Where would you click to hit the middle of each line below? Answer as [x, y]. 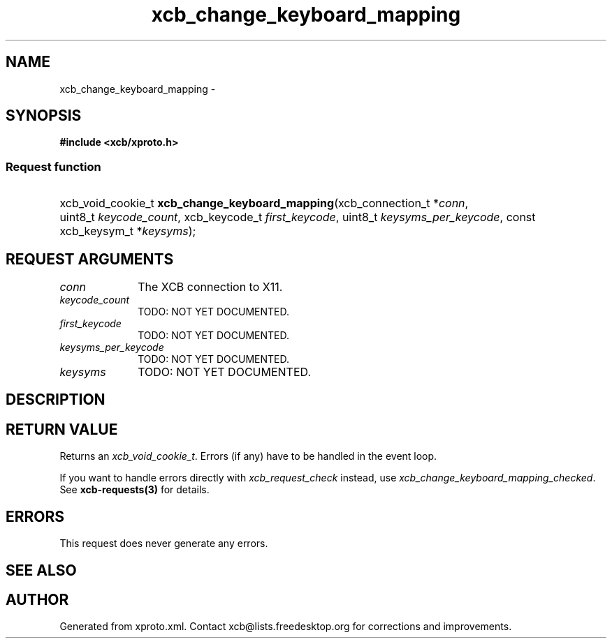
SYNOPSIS [44, 116]
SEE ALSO [41, 570]
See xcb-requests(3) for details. [134, 490]
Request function [53, 166]
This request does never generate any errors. [164, 544]
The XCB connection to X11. [210, 287]
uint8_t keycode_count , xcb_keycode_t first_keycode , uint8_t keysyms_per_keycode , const [298, 217]
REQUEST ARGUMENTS [90, 259]
